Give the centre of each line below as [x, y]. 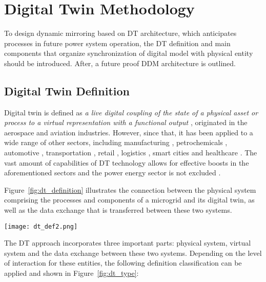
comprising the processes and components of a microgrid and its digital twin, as [129, 200]
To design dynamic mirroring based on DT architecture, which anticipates [120, 33]
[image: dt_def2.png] [41, 226]
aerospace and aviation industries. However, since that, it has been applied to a [129, 132]
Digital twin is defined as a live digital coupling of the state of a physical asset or [131, 112]
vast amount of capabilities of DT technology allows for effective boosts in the [127, 162]
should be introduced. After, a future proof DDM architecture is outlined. [120, 63]
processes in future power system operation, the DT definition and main [117, 43]
